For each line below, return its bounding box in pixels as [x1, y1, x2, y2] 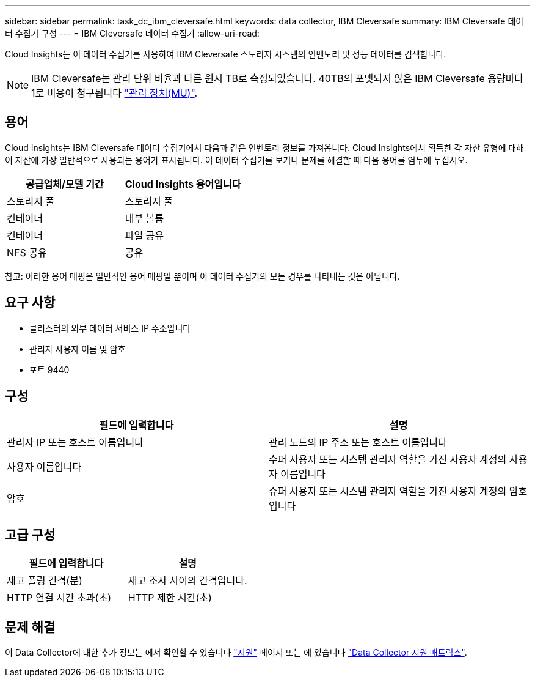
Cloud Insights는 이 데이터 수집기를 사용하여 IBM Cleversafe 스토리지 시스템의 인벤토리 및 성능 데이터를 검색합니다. [5, 49, 446, 59]
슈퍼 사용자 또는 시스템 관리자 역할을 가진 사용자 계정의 [269, 484, 507, 497]
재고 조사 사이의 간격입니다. [128, 574, 247, 587]
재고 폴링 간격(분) [7, 574, 82, 587]
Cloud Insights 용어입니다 [125, 177, 241, 190]
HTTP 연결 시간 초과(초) [7, 591, 111, 604]
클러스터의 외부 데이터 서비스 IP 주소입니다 [29, 322, 191, 333]
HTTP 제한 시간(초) [128, 591, 212, 604]
